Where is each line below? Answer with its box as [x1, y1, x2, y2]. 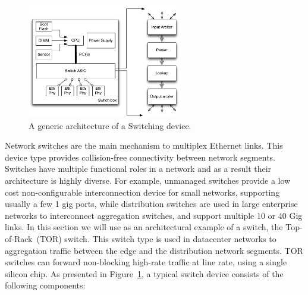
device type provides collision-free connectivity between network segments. [5, 150, 275, 163]
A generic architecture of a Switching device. [29, 119, 191, 131]
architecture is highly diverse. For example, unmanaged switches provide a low [5, 174, 291, 187]
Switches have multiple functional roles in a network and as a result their [5, 162, 272, 175]
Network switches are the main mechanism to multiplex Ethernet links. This [5, 139, 283, 152]
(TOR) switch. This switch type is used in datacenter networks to [36, 233, 276, 245]
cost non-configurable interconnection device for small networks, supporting [5, 186, 280, 198]
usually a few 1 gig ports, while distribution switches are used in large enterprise [5, 197, 298, 210]
